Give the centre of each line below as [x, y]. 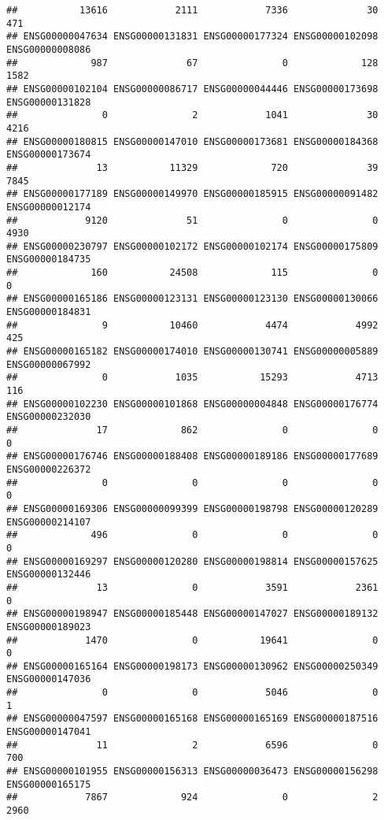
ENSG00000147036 [49, 679]
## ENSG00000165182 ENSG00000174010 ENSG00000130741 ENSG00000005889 [192, 352]
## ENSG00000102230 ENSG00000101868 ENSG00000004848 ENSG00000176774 [192, 404]
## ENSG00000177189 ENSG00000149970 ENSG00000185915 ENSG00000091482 [192, 194]
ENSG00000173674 [49, 155]
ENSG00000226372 [49, 469]
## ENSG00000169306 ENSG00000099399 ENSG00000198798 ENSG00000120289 [192, 508]
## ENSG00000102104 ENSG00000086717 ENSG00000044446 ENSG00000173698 [192, 89]
